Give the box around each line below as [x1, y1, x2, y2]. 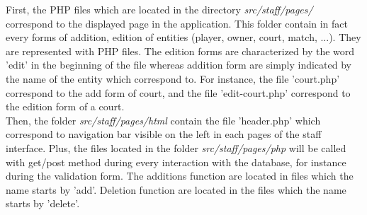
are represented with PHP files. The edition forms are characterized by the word [6, 43, 355, 58]
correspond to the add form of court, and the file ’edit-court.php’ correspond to [6, 85, 351, 100]
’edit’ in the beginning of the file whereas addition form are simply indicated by [6, 57, 351, 72]
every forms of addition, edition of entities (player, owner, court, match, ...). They [6, 30, 361, 45]
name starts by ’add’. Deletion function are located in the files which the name [6, 182, 346, 197]
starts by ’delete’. [6, 196, 80, 211]
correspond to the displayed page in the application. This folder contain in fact [6, 16, 348, 30]
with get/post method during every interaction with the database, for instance [6, 154, 346, 169]
